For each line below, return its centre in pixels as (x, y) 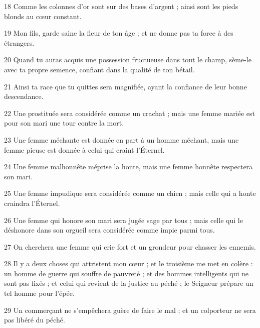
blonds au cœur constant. (43, 16)
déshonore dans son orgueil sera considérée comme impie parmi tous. (109, 230)
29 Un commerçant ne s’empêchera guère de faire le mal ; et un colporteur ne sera (130, 310)
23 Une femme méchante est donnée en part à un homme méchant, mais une (121, 139)
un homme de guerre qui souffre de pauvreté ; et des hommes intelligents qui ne (126, 273)
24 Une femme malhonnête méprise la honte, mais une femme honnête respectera (128, 167)
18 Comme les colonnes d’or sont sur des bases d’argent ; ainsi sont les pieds (121, 6)
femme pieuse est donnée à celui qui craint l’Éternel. (84, 149)
